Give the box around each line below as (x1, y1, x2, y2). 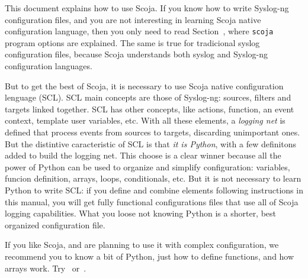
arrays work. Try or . (5, 261, 86, 274)
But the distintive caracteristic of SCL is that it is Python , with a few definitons (5, 137, 297, 150)
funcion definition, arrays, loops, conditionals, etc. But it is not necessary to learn (5, 172, 301, 185)
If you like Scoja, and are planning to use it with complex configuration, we (5, 238, 279, 251)
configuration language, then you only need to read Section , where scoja (5, 25, 274, 37)
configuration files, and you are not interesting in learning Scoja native (5, 13, 261, 25)
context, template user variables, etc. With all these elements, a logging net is (5, 114, 285, 127)
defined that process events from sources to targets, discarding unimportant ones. (5, 126, 300, 138)
